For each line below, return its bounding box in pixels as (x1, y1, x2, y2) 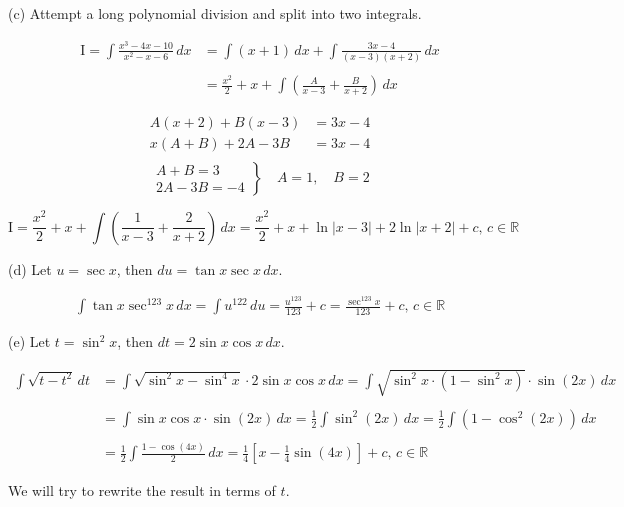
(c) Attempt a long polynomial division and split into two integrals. (8, 3, 422, 23)
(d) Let (8, 258, 52, 279)
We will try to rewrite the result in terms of (8, 480, 276, 501)
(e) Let (8, 331, 51, 352)
